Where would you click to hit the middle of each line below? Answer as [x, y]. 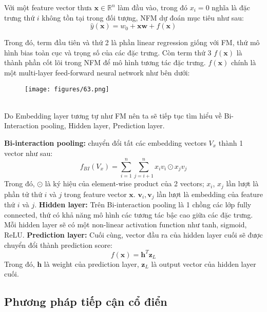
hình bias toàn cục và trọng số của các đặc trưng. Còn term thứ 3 [108, 52]
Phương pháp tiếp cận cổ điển [86, 301]
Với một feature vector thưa [48, 7]
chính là [243, 62]
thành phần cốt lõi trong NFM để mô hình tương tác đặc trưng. [105, 62]
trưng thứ [20, 17]
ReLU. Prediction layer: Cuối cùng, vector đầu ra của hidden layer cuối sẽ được [133, 235]
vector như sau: [28, 153]
